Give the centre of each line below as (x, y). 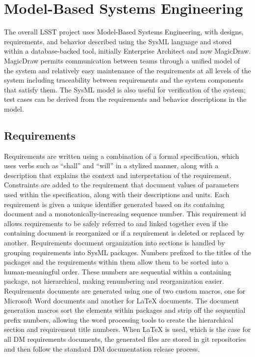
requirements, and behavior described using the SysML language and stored (118, 41)
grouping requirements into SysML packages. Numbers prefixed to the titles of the (127, 252)
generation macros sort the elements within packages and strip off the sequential (125, 310)
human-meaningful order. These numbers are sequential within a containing (118, 271)
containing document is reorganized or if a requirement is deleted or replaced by (124, 233)
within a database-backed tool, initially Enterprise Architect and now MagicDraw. (127, 51)
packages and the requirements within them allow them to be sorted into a (116, 262)
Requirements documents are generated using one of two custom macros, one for (125, 290)
